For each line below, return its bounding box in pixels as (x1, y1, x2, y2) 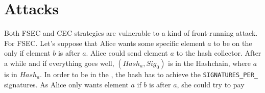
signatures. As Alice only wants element (4, 79, 129, 89)
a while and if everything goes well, (4, 57, 114, 68)
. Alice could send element (86, 48, 168, 58)
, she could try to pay (177, 79, 245, 89)
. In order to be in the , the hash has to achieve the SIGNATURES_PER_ (40, 68, 258, 79)
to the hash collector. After (176, 48, 261, 58)
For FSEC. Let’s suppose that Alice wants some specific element (4, 37, 205, 48)
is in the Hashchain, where (168, 57, 251, 68)
